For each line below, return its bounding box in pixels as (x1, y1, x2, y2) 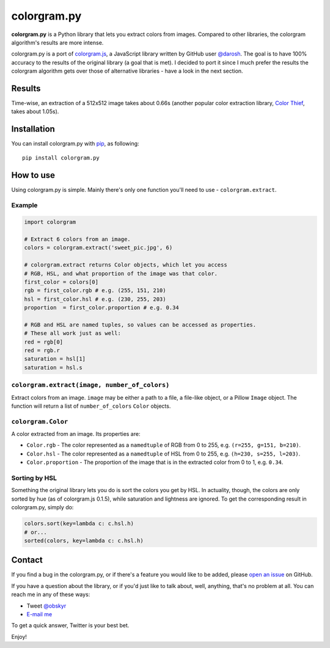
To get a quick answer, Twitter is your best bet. (11, 622, 130, 629)
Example (11, 201, 38, 210)
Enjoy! (11, 633, 28, 640)
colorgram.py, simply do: (11, 504, 74, 511)
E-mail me (26, 610, 53, 617)
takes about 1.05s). (11, 108, 59, 116)
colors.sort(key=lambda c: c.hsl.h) (24, 520, 134, 527)
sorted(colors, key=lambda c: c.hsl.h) (24, 537, 144, 544)
